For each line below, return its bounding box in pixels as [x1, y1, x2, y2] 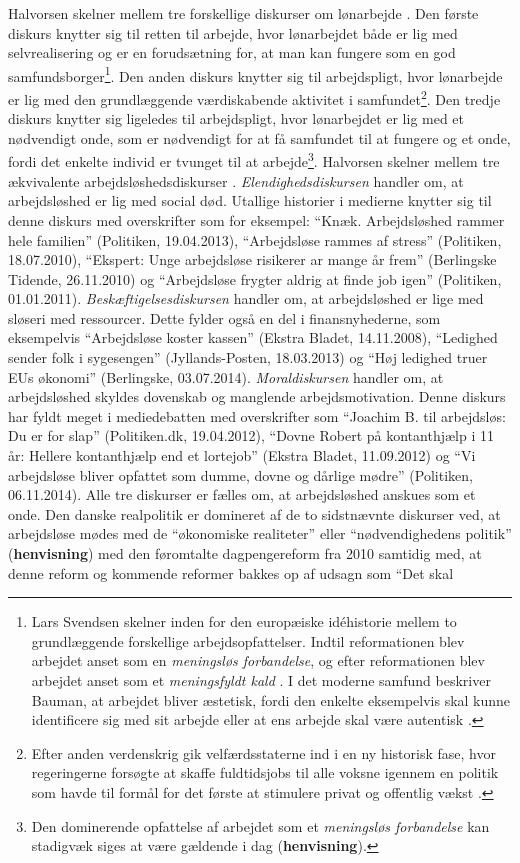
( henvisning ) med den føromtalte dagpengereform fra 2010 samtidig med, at [8, 543, 482, 563]
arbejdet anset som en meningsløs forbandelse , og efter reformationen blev [31, 650, 485, 671]
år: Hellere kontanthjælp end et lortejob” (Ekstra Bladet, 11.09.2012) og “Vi [8, 445, 476, 466]
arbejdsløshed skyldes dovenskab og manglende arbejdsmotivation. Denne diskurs [8, 386, 506, 407]
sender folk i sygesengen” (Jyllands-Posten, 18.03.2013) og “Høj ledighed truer [8, 347, 488, 368]
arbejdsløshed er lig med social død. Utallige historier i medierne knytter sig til [8, 190, 492, 211]
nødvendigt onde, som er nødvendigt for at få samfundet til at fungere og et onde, [8, 127, 511, 148]
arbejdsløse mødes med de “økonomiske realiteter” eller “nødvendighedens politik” [8, 523, 512, 544]
